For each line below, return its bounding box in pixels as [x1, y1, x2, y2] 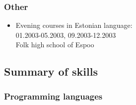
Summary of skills [4, 64, 98, 79]
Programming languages [4, 90, 103, 102]
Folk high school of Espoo [15, 39, 94, 50]
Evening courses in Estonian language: [15, 20, 133, 30]
